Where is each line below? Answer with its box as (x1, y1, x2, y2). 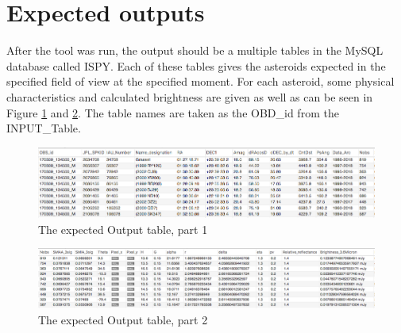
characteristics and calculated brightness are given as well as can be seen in (6, 88, 373, 105)
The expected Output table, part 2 (38, 312, 208, 328)
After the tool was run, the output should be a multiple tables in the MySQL (6, 42, 384, 59)
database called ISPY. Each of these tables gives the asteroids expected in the (6, 57, 386, 74)
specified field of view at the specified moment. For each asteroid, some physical (6, 73, 395, 90)
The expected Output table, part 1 (38, 220, 208, 237)
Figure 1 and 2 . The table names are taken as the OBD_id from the (6, 104, 339, 121)
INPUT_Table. (6, 120, 81, 136)
